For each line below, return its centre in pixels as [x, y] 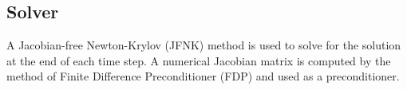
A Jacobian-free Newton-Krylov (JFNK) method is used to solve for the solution [204, 45]
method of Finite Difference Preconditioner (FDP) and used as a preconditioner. [203, 76]
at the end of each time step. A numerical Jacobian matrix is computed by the [199, 60]
